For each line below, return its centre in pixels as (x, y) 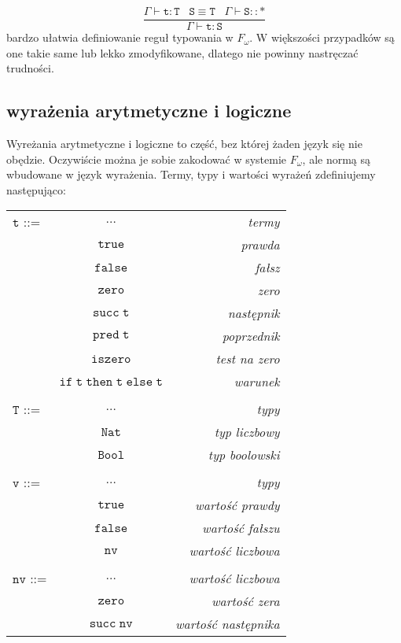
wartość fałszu (241, 528)
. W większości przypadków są (322, 37)
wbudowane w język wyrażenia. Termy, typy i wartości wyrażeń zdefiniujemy (191, 174)
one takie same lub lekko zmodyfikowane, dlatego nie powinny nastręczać (182, 52)
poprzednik (251, 336)
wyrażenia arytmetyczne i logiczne (149, 111)
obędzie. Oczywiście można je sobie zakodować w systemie (147, 159)
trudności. (30, 68)
